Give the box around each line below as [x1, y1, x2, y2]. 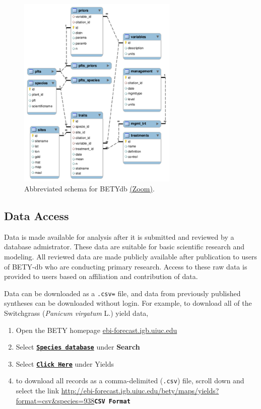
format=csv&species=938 [16, 395, 95, 405]
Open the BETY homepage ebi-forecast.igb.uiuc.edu [16, 324, 177, 335]
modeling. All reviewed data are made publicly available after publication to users [4, 251, 257, 261]
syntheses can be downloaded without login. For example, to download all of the [4, 298, 252, 308]
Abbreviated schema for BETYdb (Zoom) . [24, 183, 155, 193]
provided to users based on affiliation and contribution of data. [4, 271, 198, 282]
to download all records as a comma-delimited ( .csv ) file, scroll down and [16, 375, 244, 386]
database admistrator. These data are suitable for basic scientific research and [4, 241, 245, 252]
